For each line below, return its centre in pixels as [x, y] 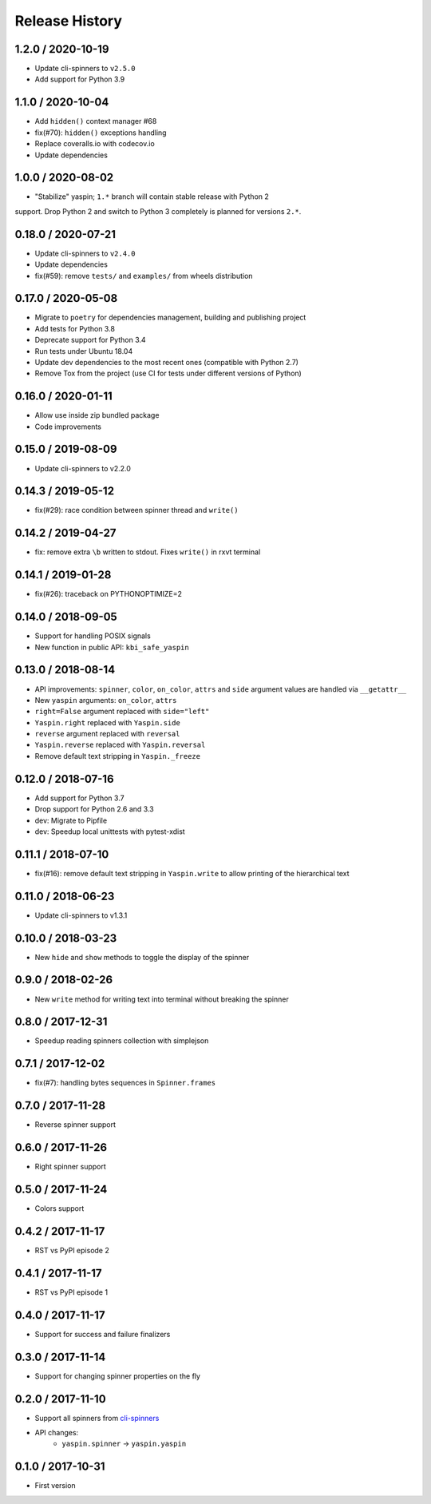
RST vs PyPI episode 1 [71, 1292]
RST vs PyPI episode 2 [72, 1250]
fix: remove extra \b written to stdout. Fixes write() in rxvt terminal [148, 552]
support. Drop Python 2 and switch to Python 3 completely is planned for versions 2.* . [158, 211]
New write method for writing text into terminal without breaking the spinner [162, 999]
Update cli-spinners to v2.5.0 [85, 69]
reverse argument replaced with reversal [107, 734]
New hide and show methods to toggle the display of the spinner [142, 957]
